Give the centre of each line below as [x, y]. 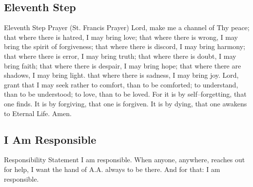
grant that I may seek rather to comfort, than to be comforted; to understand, [121, 84]
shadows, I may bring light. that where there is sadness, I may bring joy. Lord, [121, 75]
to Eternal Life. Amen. [38, 113]
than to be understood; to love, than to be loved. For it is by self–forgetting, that [125, 94]
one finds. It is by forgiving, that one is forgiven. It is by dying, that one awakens [126, 103]
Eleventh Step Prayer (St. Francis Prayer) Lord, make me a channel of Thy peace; [127, 27]
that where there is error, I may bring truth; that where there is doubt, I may [120, 56]
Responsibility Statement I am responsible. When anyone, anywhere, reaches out [125, 160]
